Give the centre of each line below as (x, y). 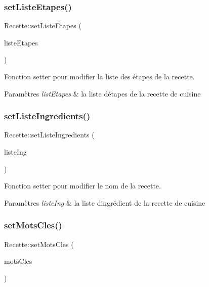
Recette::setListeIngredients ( (49, 135)
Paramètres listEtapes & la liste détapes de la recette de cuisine (102, 93)
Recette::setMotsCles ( (39, 244)
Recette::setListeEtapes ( (43, 26)
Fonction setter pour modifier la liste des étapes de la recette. (99, 76)
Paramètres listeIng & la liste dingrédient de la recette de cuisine (105, 202)
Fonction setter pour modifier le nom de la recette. (82, 186)
